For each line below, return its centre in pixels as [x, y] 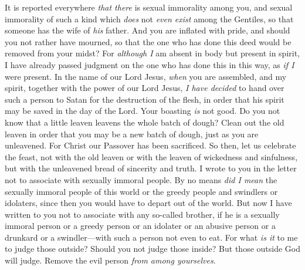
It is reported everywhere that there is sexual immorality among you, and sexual [149, 7]
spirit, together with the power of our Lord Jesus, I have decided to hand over [145, 88]
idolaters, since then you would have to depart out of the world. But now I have [148, 203]
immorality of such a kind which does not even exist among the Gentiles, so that [149, 18]
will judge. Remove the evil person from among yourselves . [110, 260]
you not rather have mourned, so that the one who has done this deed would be [148, 41]
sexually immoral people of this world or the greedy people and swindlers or [141, 191]
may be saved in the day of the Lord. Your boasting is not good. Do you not [143, 111]
